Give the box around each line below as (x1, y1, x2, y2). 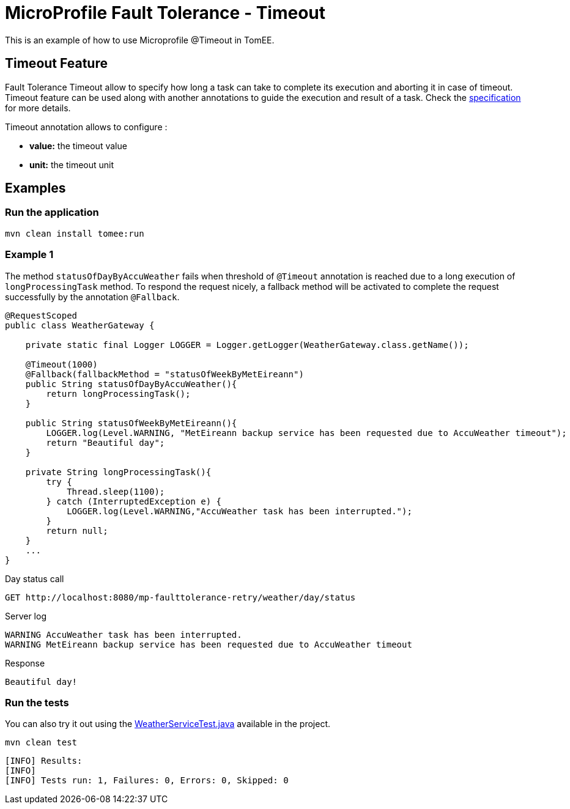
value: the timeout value (29, 140, 127, 151)
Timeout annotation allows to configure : (5, 121, 168, 132)
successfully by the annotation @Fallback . (5, 291, 180, 302)
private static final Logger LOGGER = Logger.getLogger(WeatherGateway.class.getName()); (25, 339, 469, 350)
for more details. (5, 102, 71, 113)
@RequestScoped (5, 310, 78, 320)
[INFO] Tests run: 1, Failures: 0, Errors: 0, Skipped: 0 (5, 775, 289, 786)
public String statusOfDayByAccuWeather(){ (25, 379, 237, 389)
